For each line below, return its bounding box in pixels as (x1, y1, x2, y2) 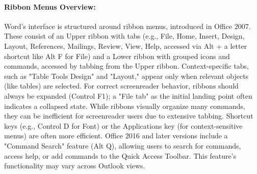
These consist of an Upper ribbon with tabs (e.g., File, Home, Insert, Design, (4, 31, 245, 41)
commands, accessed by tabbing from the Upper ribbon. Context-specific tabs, (4, 61, 249, 71)
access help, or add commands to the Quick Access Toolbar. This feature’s (4, 150, 237, 161)
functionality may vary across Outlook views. (4, 160, 145, 171)
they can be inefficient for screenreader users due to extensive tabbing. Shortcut (4, 110, 253, 121)
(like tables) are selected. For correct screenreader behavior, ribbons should (4, 80, 239, 91)
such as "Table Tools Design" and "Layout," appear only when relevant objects (4, 70, 249, 81)
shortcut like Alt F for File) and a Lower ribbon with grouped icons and (4, 50, 230, 61)
